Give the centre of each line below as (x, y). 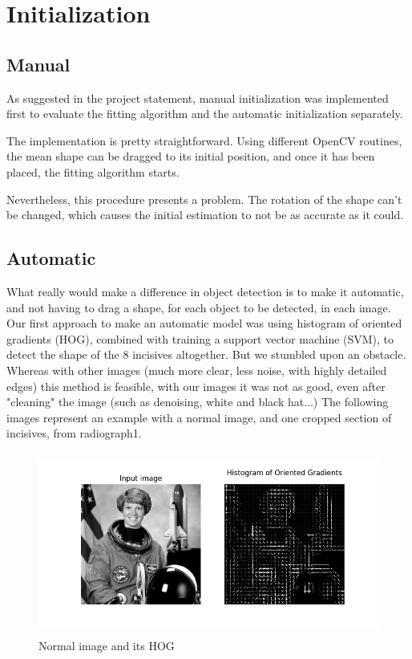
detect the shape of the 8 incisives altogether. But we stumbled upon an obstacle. (206, 354)
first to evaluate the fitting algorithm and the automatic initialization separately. (205, 114)
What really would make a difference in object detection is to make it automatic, (205, 291)
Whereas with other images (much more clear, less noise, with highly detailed (197, 370)
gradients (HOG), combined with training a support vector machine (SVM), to (200, 338)
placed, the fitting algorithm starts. (93, 171)
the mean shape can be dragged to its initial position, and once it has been (191, 156)
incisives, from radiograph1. (74, 433)
